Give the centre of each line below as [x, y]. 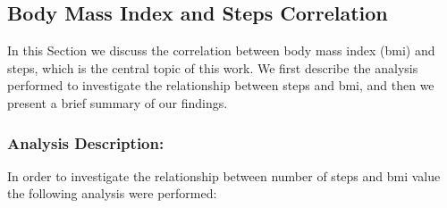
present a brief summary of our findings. [118, 102]
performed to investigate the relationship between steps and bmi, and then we [221, 85]
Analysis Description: [86, 142]
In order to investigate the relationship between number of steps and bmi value [224, 175]
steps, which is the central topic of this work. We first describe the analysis [213, 67]
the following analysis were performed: [112, 193]
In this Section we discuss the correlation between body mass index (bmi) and [221, 50]
